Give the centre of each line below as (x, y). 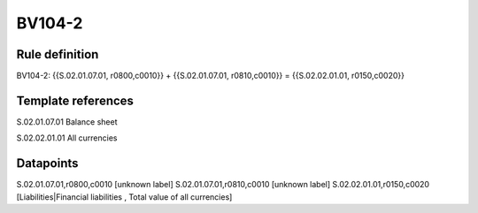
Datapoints (47, 164)
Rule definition (58, 54)
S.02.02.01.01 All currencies (67, 138)
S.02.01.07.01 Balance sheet (67, 122)
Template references (75, 100)
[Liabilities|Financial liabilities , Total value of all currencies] (124, 197)
